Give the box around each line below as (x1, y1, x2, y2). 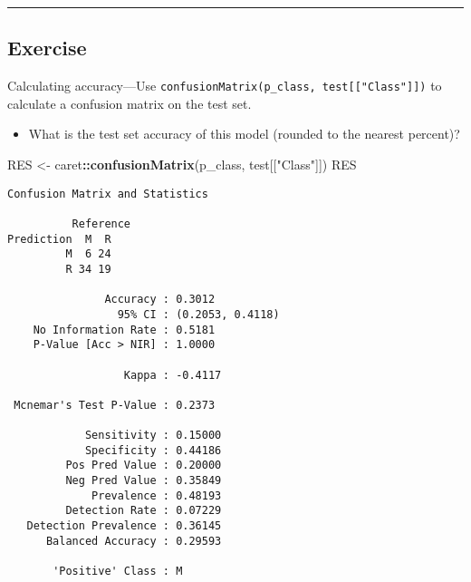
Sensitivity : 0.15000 (84, 429, 222, 442)
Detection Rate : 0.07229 (65, 504, 222, 518)
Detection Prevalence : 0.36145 (26, 519, 222, 533)
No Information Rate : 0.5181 (33, 323, 216, 336)
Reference (72, 217, 131, 230)
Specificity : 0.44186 (84, 443, 222, 457)
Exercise (7, 34, 87, 62)
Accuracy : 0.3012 (104, 293, 216, 306)
